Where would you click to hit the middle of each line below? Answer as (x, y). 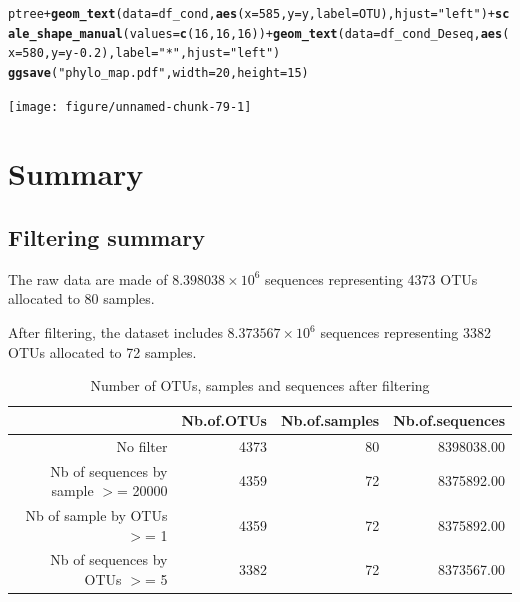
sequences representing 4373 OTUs (371, 278)
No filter (142, 445)
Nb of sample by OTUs (96, 514)
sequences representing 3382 (406, 332)
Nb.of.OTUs (224, 419)
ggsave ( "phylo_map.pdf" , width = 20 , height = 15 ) (158, 72)
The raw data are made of (88, 278)
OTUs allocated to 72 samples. (102, 351)
